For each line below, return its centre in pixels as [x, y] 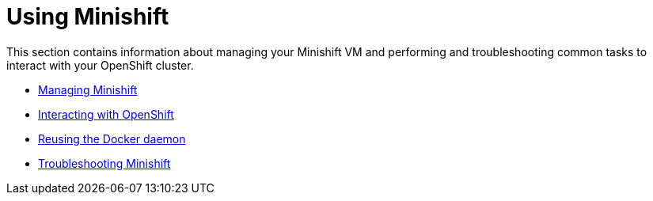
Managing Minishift [88, 89]
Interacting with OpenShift [106, 114]
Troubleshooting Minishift [104, 163]
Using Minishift [88, 17]
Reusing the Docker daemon [112, 138]
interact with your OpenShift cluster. [100, 65]
